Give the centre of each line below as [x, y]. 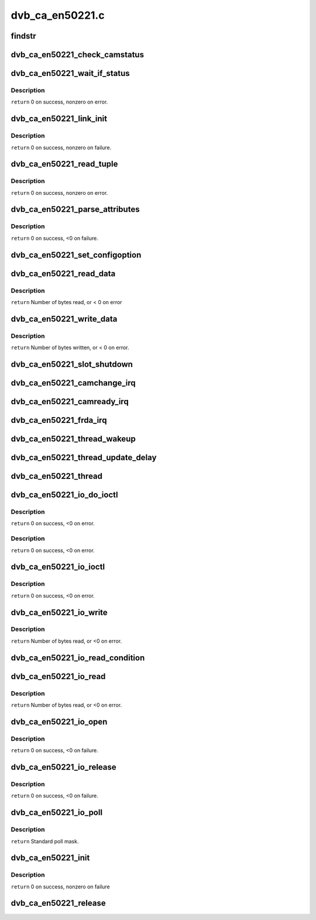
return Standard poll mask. [45, 841]
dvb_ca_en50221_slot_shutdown [72, 364]
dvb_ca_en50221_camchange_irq [73, 383]
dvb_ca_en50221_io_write [59, 612]
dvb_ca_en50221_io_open [59, 721]
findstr [23, 36]
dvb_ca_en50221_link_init [59, 119]
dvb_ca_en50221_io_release [63, 767]
